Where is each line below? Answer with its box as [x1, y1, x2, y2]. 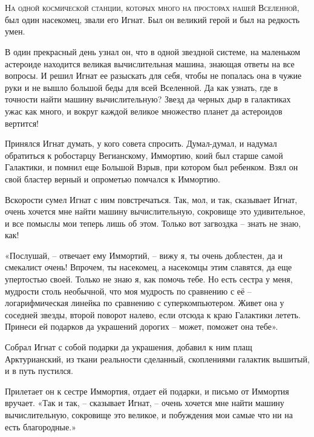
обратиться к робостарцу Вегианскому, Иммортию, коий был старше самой [5, 148, 283, 161]
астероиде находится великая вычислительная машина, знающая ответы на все [5, 57, 295, 70]
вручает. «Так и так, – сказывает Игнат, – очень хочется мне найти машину [5, 396, 284, 409]
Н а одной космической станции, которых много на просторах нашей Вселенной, [5, 1, 299, 14]
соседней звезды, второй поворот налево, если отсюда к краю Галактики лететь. [5, 308, 301, 321]
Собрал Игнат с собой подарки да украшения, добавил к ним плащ [5, 341, 252, 353]
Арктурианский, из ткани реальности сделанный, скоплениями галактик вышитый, [5, 352, 310, 365]
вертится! [5, 116, 39, 129]
